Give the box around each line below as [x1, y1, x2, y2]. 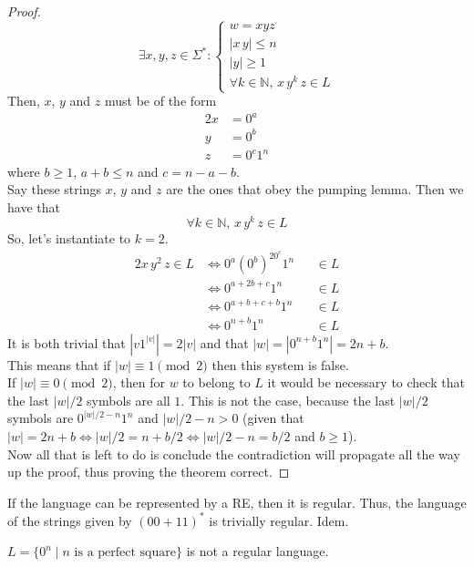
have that [7, 197, 60, 216]
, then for [112, 373, 165, 392]
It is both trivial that [7, 333, 126, 352]
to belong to [182, 373, 251, 392]
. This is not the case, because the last [180, 390, 396, 409]
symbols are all [87, 390, 170, 409]
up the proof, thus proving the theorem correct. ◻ [7, 462, 290, 481]
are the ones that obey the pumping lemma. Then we [166, 180, 464, 199]
